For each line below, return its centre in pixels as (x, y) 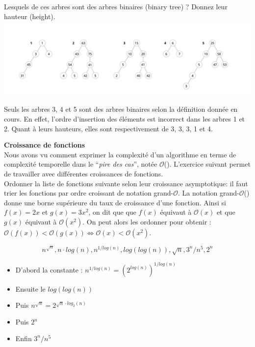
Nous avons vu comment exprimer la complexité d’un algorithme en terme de (120, 154)
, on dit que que (112, 212)
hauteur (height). (30, 16)
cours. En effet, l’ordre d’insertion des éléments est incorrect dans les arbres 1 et (125, 118)
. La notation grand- (208, 193)
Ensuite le (30, 288)
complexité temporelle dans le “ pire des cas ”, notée (81, 164)
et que (226, 212)
